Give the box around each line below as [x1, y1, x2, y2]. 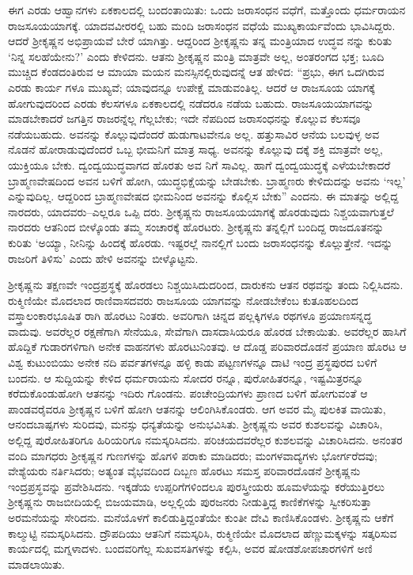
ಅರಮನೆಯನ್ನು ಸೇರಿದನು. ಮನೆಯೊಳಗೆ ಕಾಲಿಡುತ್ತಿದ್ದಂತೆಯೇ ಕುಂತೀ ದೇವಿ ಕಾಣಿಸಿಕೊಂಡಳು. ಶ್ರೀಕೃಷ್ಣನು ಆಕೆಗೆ [8, 509, 394, 525]
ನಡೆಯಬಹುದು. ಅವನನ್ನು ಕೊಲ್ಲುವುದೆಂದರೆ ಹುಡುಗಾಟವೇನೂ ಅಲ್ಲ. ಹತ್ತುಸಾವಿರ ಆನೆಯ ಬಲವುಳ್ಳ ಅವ [8, 125, 380, 142]
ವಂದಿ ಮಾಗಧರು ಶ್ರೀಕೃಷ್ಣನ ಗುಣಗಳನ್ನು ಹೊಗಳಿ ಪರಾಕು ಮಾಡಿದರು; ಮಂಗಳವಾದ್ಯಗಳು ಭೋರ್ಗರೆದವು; [8, 447, 377, 463]
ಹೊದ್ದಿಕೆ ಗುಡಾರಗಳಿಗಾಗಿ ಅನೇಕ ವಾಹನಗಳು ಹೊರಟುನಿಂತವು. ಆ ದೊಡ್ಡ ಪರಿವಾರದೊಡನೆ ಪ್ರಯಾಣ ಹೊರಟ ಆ [8, 338, 407, 355]
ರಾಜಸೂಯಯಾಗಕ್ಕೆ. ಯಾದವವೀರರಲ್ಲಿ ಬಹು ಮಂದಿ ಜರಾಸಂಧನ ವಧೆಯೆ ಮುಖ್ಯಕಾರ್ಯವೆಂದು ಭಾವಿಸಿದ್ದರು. [8, 17, 396, 33]
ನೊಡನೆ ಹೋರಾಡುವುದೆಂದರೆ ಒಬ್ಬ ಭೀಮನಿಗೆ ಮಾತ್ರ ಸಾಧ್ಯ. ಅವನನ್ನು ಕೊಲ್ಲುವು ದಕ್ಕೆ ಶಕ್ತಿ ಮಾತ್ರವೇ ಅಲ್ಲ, [8, 141, 383, 158]
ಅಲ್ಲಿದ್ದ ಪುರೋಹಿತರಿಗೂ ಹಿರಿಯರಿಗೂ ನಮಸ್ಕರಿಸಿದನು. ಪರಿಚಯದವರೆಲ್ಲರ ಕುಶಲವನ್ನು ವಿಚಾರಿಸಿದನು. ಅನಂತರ [8, 432, 403, 448]
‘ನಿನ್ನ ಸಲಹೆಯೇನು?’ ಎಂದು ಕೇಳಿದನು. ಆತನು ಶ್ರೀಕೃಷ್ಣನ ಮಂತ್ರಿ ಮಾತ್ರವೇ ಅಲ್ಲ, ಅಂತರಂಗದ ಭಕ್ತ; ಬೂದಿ [8, 48, 385, 64]
